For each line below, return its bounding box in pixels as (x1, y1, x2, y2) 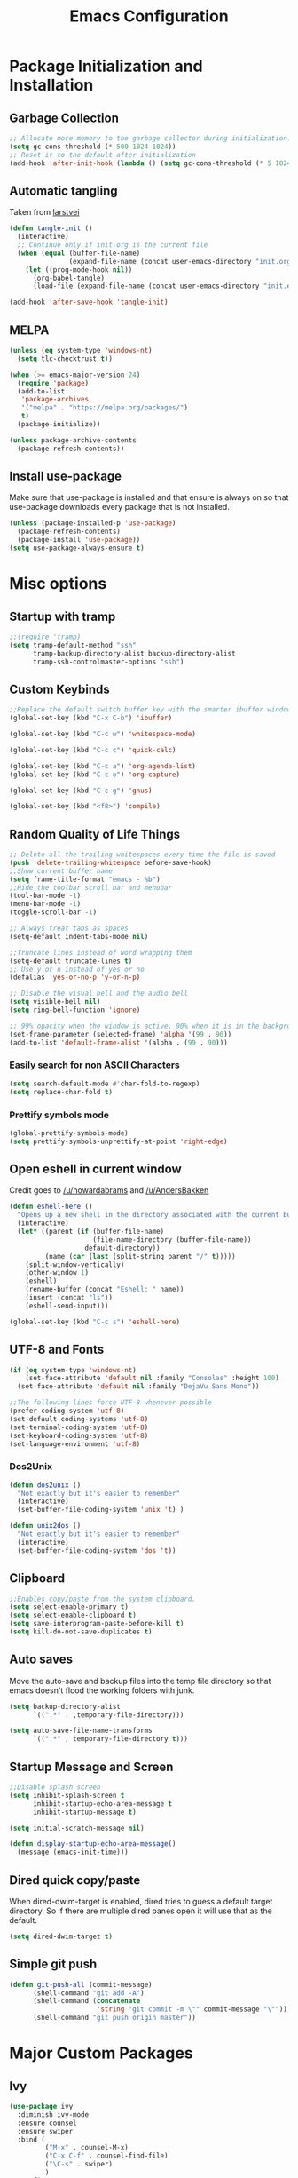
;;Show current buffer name (9, 866, 114, 876)
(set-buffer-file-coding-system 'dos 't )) (17, 1546, 176, 1555)
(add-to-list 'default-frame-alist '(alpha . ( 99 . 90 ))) (9, 1037, 228, 1047)
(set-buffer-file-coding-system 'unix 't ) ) (17, 1506, 184, 1514)
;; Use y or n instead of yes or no (9, 965, 145, 974)
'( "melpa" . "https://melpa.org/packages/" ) (20, 403, 189, 412)
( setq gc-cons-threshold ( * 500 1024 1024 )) (9, 142, 176, 151)
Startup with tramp (9, 608, 116, 624)
